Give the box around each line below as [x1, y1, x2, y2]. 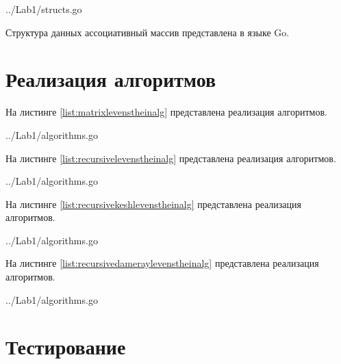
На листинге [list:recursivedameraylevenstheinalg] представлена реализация [5, 256, 319, 270]
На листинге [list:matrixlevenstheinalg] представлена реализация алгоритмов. [5, 105, 327, 119]
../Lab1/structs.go [5, 2, 82, 16]
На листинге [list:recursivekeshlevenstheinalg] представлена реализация [5, 196, 302, 211]
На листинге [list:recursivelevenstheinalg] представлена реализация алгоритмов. [5, 151, 336, 165]
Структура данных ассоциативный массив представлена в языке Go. [5, 25, 290, 39]
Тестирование [5, 333, 126, 361]
